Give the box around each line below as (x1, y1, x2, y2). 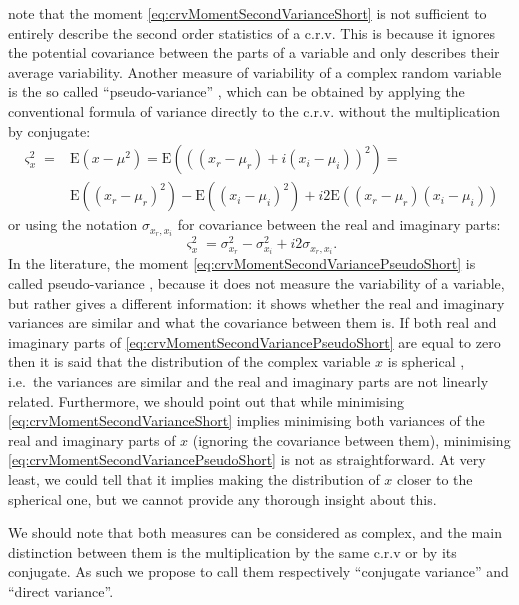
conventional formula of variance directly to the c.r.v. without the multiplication (8, 100, 501, 121)
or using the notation (8, 214, 138, 235)
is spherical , (387, 351, 465, 372)
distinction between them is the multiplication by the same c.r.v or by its (8, 541, 457, 562)
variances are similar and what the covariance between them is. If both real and (8, 312, 497, 333)
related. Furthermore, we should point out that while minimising (8, 390, 405, 411)
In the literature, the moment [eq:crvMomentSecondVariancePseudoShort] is (8, 253, 476, 274)
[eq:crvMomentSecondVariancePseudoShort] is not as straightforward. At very (8, 449, 486, 470)
